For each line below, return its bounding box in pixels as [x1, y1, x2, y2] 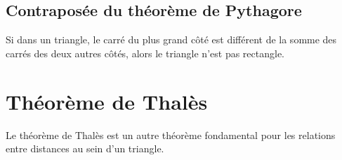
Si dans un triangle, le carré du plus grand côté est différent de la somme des [6, 32, 337, 47]
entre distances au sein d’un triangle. [6, 141, 164, 156]
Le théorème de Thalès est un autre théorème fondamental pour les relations [6, 127, 336, 142]
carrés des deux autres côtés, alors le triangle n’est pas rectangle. [6, 45, 284, 60]
